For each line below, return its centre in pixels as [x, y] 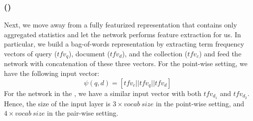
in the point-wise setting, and [200, 103]
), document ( [89, 53]
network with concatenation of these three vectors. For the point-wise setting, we [126, 63]
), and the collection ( [155, 53]
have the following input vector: [52, 73]
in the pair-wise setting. [83, 113]
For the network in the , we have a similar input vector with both [103, 93]
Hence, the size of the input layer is [57, 103]
